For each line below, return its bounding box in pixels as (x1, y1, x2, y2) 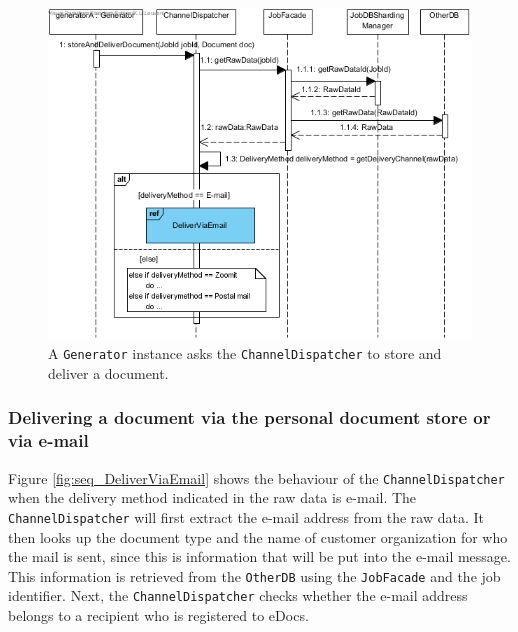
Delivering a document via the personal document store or (8, 405, 491, 430)
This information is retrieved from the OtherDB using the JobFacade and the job (8, 565, 501, 586)
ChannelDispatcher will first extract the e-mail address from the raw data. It (8, 506, 484, 527)
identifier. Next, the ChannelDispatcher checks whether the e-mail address (8, 585, 468, 606)
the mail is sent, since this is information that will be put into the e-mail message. (8, 546, 511, 567)
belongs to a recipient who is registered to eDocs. (8, 605, 309, 626)
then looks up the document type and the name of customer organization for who (8, 526, 508, 547)
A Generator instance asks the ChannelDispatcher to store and (48, 343, 442, 364)
